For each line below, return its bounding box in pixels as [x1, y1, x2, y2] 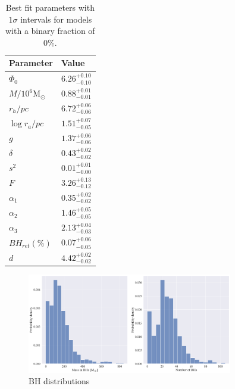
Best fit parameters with [5, 1, 95, 13]
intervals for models [20, 13, 92, 25]
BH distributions [29, 375, 90, 387]
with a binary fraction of [5, 24, 95, 37]
